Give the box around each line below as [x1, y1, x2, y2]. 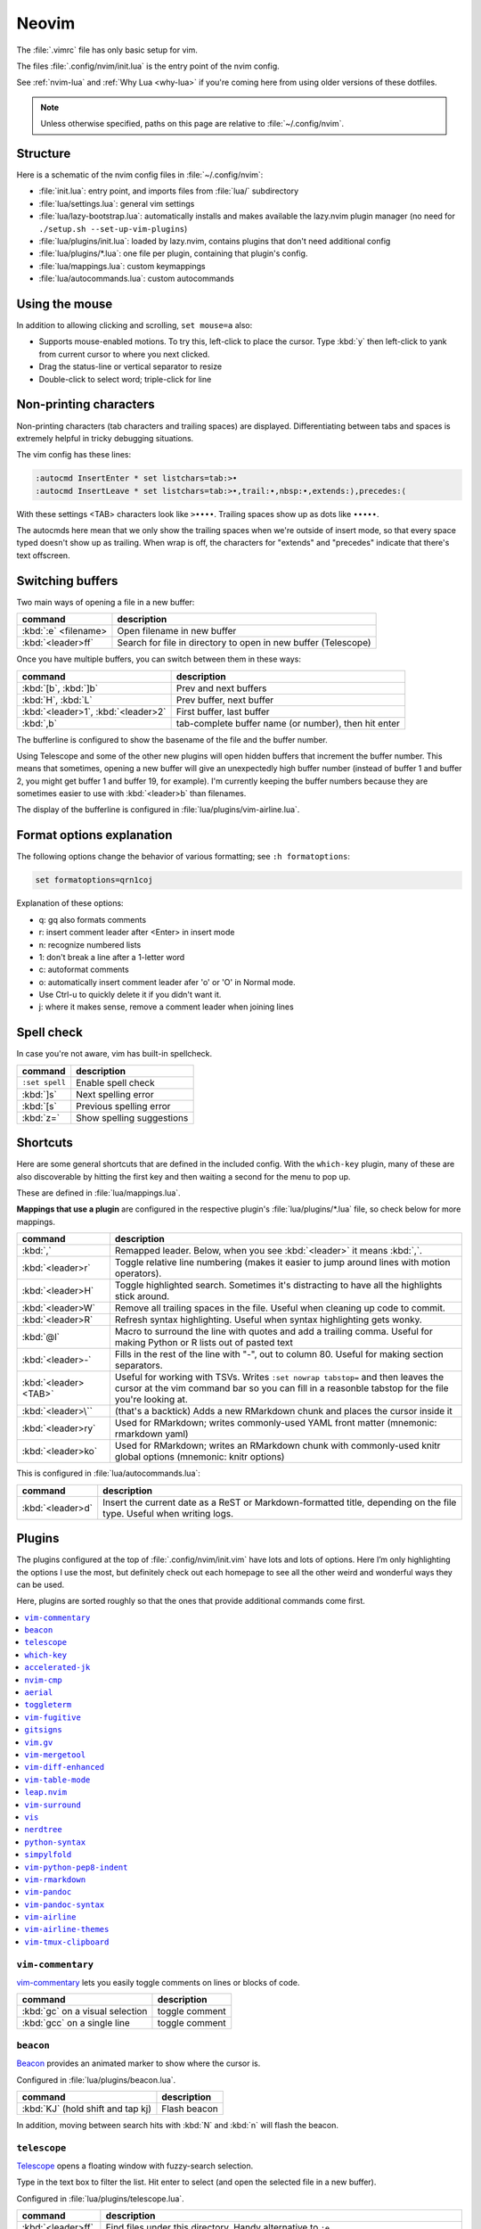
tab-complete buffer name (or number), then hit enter [175, 717, 401, 729]
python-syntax [24, 1837, 86, 1847]
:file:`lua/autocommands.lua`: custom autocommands [38, 273, 235, 284]
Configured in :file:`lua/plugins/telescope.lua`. [16, 2193, 184, 2204]
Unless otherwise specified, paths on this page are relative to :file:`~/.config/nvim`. [40, 119, 345, 129]
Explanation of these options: [16, 898, 124, 909]
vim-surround [24, 1799, 82, 1810]
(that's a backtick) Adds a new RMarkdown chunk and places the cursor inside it [114, 1405, 453, 1418]
